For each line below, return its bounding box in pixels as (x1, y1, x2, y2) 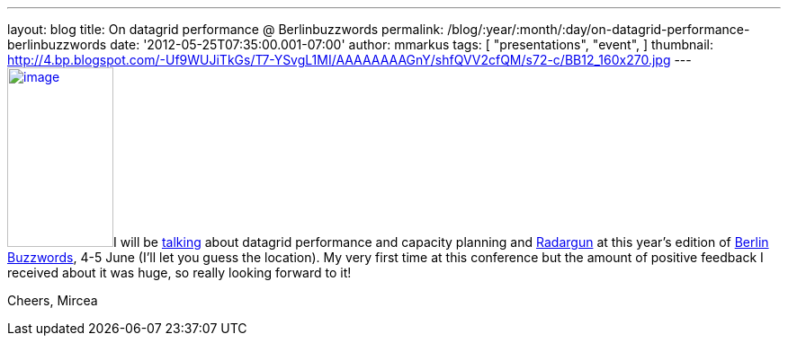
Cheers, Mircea (7, 293, 98, 308)
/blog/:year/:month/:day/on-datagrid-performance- (447, 22, 750, 37)
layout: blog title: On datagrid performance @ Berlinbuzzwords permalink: (7, 22, 444, 37)
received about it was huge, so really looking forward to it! (7, 265, 352, 280)
